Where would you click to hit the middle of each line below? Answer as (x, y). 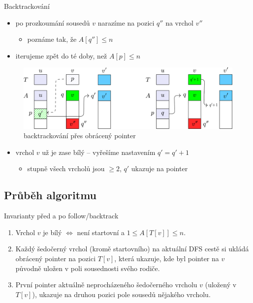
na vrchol (179, 22)
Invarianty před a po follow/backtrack (61, 216)
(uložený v (221, 285)
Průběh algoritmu (50, 195)
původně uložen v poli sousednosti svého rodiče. (88, 268)
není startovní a (101, 232)
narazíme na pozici (126, 22)
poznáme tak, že (52, 39)
